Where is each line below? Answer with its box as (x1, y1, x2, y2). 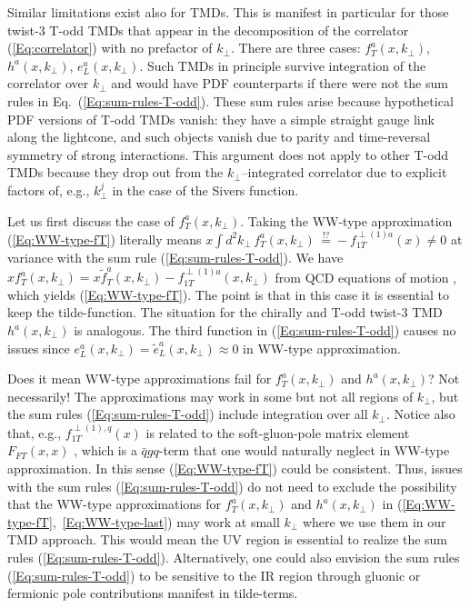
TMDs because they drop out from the (7, 163, 224, 182)
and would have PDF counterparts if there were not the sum (111, 74, 448, 93)
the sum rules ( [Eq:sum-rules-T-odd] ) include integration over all (7, 404, 368, 424)
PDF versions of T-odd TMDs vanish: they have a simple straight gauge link (7, 109, 435, 128)
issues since (7, 338, 70, 357)
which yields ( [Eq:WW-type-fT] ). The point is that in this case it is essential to (7, 284, 450, 304)
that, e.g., (7, 423, 62, 442)
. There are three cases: (230, 38, 361, 57)
